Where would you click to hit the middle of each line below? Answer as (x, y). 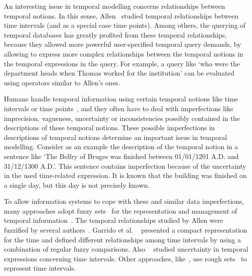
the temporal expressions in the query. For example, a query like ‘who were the (122, 63)
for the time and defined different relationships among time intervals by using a (123, 239)
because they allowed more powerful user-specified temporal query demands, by (123, 44)
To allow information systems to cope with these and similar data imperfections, (124, 201)
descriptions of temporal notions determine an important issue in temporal (116, 137)
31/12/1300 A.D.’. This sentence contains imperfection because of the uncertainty (125, 166)
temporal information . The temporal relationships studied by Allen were (114, 220)
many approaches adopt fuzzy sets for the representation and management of (121, 210)
